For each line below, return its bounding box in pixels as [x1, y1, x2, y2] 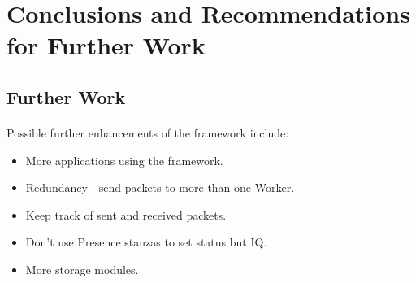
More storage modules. [25, 260, 139, 277]
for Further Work [6, 28, 206, 62]
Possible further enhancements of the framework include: [6, 124, 289, 141]
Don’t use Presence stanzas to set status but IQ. [25, 233, 267, 250]
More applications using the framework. [25, 151, 223, 168]
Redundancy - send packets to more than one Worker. [25, 179, 295, 196]
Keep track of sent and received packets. [25, 206, 227, 223]
